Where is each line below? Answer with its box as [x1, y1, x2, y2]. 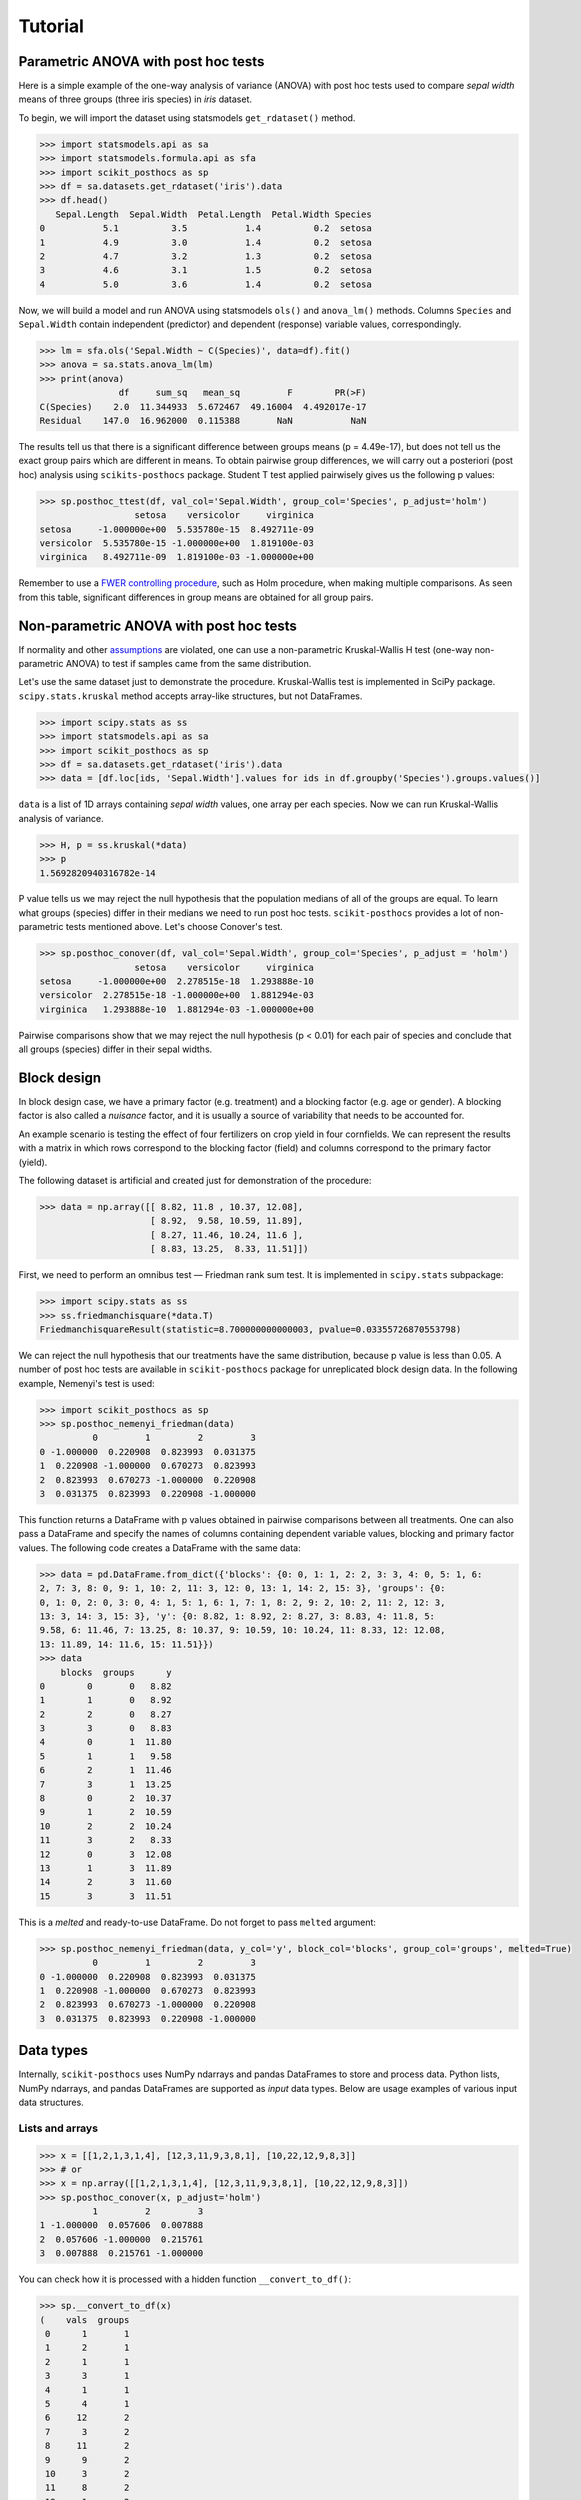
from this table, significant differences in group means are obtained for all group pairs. [18, 591, 374, 603]
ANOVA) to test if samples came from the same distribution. [65, 658, 312, 670]
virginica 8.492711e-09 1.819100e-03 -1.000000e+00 [39, 551, 314, 563]
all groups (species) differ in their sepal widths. [18, 1043, 213, 1055]
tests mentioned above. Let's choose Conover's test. [65, 921, 284, 933]
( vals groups [39, 2314, 130, 2325]
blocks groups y [60, 1666, 172, 1678]
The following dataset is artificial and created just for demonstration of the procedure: [18, 1175, 372, 1187]
